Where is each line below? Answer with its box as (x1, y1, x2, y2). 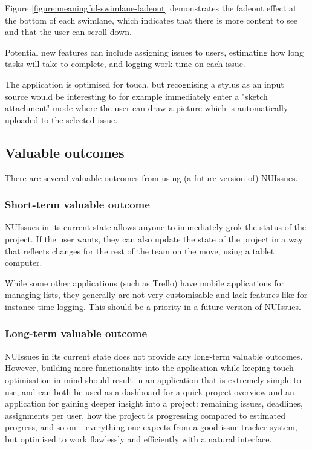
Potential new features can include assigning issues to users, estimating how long (5, 45, 304, 58)
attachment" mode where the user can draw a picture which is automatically (5, 102, 288, 114)
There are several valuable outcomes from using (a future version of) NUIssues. (5, 171, 298, 184)
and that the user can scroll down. (5, 25, 132, 38)
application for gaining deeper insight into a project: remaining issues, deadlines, (5, 397, 303, 410)
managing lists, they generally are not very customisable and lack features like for (5, 288, 308, 301)
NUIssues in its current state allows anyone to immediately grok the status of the (5, 221, 307, 233)
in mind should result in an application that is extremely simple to (53, 373, 301, 386)
